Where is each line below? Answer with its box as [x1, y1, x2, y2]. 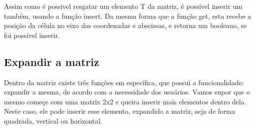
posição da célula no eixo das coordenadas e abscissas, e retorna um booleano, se [4, 20, 247, 31]
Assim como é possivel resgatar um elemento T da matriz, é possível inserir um [4, 1, 243, 11]
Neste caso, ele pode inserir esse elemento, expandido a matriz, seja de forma [4, 106, 235, 116]
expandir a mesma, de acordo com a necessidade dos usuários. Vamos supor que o [4, 87, 250, 97]
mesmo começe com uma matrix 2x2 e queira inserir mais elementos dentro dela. [4, 96, 247, 106]
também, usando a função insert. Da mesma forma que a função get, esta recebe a [4, 10, 252, 21]
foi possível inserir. [4, 30, 60, 40]
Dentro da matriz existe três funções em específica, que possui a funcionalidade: [4, 77, 244, 87]
